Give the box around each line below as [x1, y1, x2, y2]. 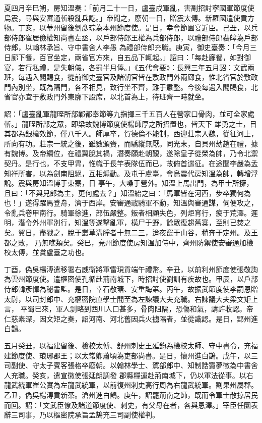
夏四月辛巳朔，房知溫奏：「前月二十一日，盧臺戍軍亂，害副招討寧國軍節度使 [4, 3, 254, 13]
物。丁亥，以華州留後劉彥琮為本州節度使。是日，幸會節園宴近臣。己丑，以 [4, 22, 251, 33]
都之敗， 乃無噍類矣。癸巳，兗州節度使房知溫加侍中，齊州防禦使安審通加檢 [4, 237, 253, 247]
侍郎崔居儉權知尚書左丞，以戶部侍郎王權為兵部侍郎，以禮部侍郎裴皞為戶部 [11, 32, 258, 42]
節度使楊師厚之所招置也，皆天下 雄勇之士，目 [106, 118, 257, 129]
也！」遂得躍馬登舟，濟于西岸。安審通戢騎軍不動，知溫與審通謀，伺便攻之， [4, 197, 258, 208]
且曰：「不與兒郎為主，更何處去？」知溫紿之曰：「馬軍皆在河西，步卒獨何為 [4, 187, 251, 198]
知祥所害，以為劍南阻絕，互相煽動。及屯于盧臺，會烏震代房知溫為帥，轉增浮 [4, 168, 258, 178]
